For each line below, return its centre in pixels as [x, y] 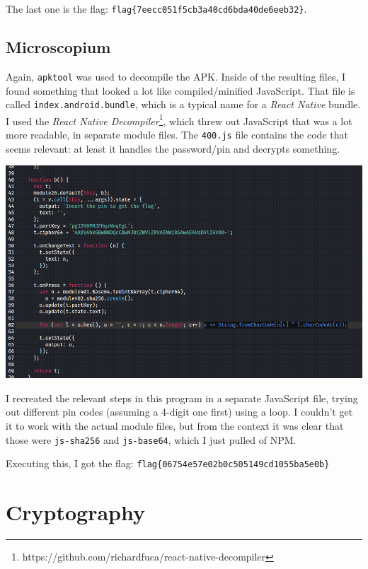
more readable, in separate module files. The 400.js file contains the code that [177, 135]
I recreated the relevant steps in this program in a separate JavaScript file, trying [182, 398]
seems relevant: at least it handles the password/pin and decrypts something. [173, 148]
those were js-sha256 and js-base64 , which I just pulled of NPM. [151, 439]
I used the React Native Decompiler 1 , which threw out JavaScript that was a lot [179, 119]
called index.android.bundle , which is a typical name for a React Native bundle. [183, 104]
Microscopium [58, 47]
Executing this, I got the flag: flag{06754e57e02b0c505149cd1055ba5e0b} [168, 463]
